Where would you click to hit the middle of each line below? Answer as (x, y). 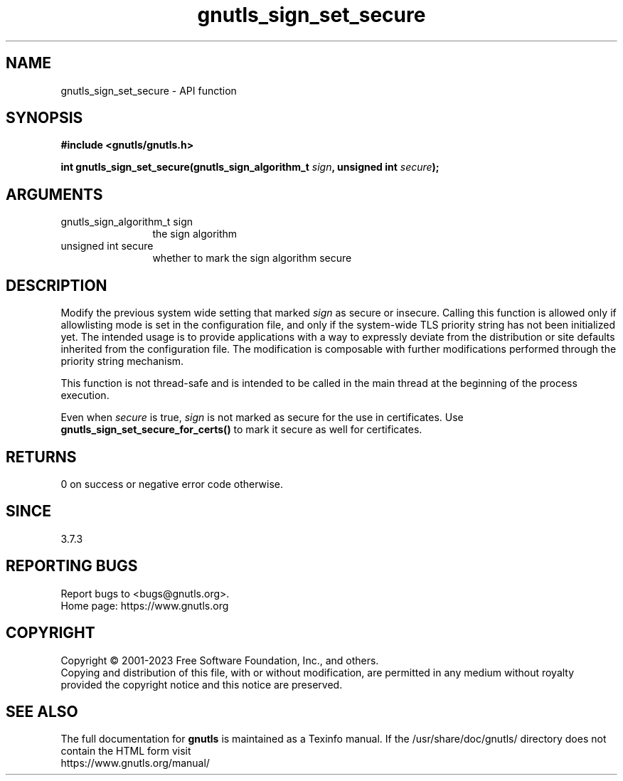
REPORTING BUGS (72, 566)
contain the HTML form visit (126, 751)
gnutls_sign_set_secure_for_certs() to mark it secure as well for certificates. (241, 430)
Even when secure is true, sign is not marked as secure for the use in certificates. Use (262, 418)
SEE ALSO (42, 711)
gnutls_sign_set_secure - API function (149, 90)
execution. (85, 395)
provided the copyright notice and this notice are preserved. (202, 684)
